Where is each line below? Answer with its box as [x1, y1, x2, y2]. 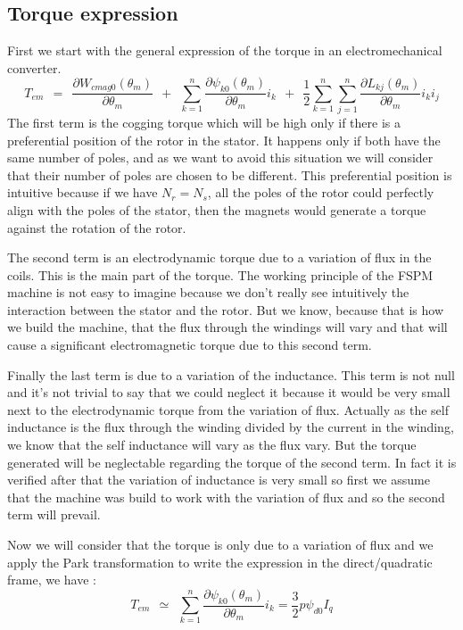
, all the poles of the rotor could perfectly [207, 183, 434, 202]
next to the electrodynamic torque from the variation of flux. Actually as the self [7, 400, 449, 419]
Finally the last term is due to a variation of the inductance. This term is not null [7, 365, 455, 384]
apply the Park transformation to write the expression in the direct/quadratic [7, 552, 433, 571]
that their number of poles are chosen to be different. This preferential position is [7, 165, 452, 184]
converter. [7, 58, 62, 77]
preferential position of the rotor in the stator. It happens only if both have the [7, 130, 441, 149]
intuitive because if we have [7, 183, 158, 202]
